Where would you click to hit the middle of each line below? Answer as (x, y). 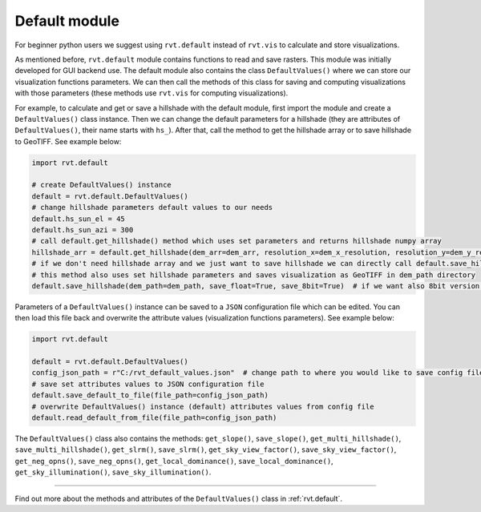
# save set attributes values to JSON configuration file (148, 384)
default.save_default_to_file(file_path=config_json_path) (150, 395)
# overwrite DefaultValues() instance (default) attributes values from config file (203, 406)
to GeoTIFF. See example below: (68, 141)
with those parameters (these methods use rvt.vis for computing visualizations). (152, 93)
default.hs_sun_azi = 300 (83, 230)
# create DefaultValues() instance (101, 185)
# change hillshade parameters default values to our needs (152, 208)
